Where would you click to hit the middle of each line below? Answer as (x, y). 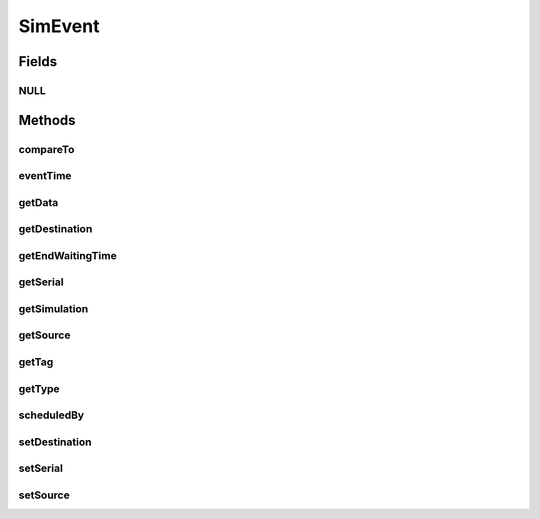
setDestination (55, 442)
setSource (44, 495)
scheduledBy (51, 415)
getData (38, 202)
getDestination (55, 229)
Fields (38, 61)
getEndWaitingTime (67, 255)
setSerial (41, 468)
